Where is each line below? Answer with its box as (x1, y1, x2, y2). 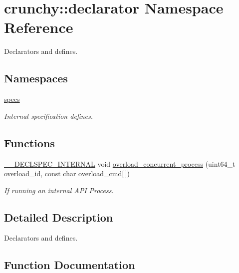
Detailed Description (4, 209, 113, 225)
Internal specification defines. (4, 110, 93, 121)
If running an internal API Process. (4, 185, 114, 195)
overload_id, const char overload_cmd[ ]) (4, 168, 130, 179)
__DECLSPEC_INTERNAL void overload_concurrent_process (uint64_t (4, 158, 236, 169)
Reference (4, 17, 73, 37)
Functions (4, 135, 55, 150)
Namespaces (4, 70, 68, 86)
